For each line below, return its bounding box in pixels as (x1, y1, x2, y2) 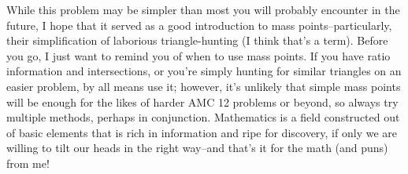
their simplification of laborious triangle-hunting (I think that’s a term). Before (6, 32, 388, 49)
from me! (6, 154, 50, 171)
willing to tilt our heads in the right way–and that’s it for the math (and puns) (6, 140, 388, 156)
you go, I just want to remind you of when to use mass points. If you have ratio (6, 47, 391, 63)
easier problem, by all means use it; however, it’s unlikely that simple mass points (6, 78, 401, 94)
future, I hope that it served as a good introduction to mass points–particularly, (6, 16, 392, 33)
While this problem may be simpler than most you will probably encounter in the (6, 2, 400, 17)
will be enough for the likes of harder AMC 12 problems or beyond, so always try (6, 93, 399, 110)
